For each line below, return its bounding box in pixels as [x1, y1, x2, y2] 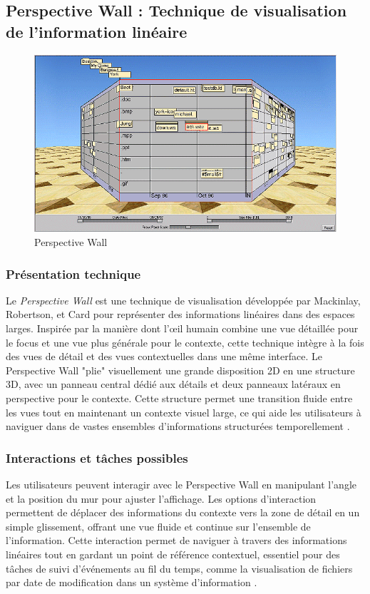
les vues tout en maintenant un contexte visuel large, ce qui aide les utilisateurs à [6, 404, 361, 419]
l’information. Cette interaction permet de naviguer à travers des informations [6, 533, 347, 548]
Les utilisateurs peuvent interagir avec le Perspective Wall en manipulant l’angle [6, 476, 357, 491]
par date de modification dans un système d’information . [6, 575, 257, 590]
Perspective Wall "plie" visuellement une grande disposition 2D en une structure [6, 362, 355, 377]
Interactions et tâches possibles [6, 449, 188, 466]
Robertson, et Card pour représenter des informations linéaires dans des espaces [6, 307, 355, 322]
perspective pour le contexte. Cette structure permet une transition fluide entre [6, 390, 353, 405]
